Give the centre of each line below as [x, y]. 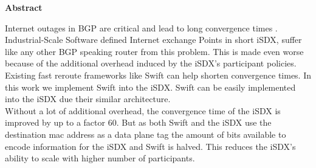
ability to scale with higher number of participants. [100, 158]
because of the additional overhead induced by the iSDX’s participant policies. [151, 63]
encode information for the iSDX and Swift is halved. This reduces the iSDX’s [150, 146]
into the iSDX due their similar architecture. [88, 99]
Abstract [24, 7]
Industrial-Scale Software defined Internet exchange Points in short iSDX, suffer [153, 40]
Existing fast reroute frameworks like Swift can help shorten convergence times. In [158, 75]
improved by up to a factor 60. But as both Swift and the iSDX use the [138, 122]
